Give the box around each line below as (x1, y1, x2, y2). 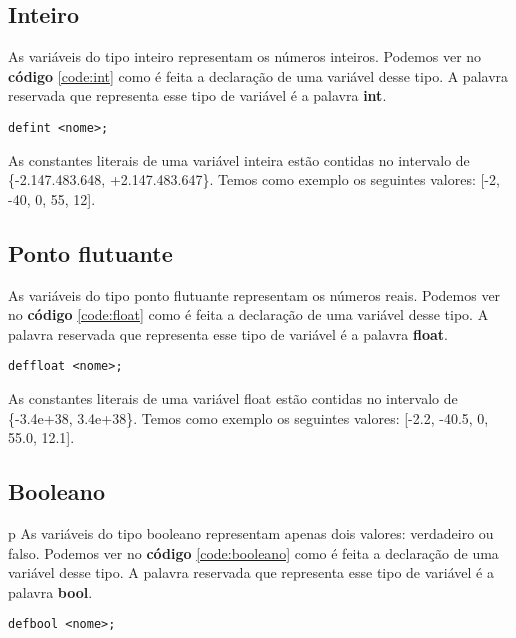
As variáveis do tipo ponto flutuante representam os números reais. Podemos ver (8, 284, 501, 305)
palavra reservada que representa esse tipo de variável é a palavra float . (8, 323, 448, 344)
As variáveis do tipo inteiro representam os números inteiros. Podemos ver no (8, 46, 482, 67)
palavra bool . (8, 581, 93, 602)
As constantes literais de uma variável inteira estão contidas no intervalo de (8, 149, 470, 170)
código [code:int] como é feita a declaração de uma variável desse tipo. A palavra (8, 65, 509, 86)
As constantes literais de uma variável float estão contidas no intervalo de (8, 388, 458, 409)
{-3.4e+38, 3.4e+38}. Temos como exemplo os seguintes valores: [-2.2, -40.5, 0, (8, 407, 489, 428)
